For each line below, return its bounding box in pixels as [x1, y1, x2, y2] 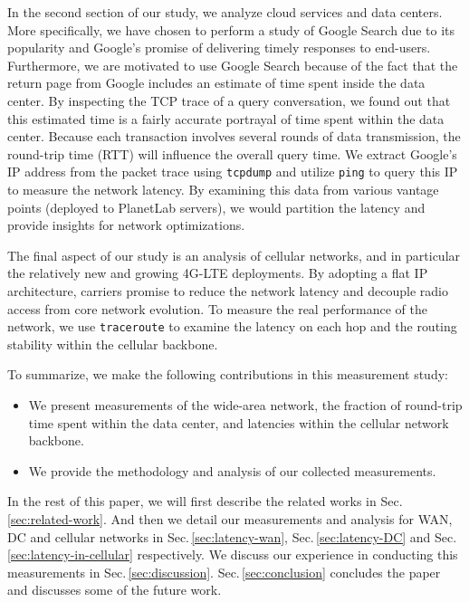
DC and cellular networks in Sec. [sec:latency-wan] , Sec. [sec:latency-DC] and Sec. [7, 527, 457, 546]
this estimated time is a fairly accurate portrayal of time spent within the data [7, 109, 445, 128]
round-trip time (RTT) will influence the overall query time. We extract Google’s [7, 144, 457, 163]
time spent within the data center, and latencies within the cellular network [28, 413, 449, 432]
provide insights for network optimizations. [7, 215, 245, 234]
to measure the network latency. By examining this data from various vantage [7, 180, 439, 198]
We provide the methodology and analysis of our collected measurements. [28, 461, 436, 480]
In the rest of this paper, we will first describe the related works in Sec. [7, 492, 403, 511]
